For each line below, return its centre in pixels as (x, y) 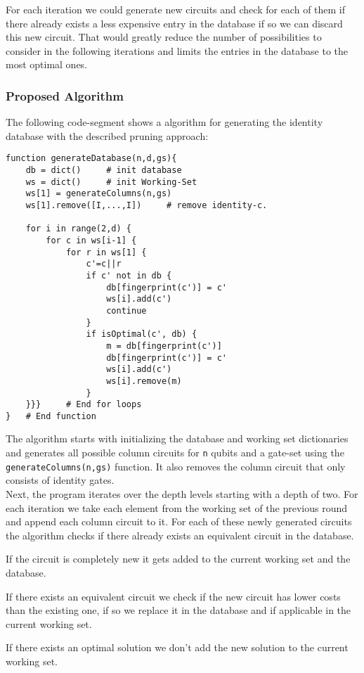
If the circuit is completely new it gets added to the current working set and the (178, 559)
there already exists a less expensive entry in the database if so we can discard (174, 23)
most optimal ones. (47, 64)
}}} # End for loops (84, 405)
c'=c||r (104, 264)
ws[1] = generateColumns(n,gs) (99, 194)
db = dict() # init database (104, 171)
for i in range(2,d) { (78, 229)
